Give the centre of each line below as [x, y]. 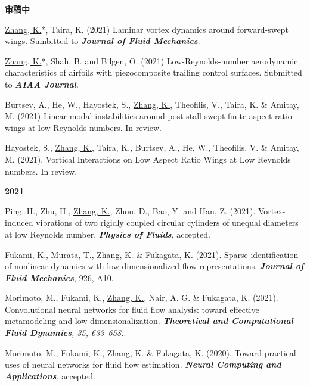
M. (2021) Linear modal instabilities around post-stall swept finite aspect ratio [148, 116]
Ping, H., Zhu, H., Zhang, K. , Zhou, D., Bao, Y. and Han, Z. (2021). [130, 211]
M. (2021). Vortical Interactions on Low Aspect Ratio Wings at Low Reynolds [148, 159]
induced [19, 222]
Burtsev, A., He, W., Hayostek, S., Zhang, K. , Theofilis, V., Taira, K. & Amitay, [152, 104]
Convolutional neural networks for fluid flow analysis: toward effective [132, 309]
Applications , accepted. [50, 376]
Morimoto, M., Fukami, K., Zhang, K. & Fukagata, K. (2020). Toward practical [151, 352]
